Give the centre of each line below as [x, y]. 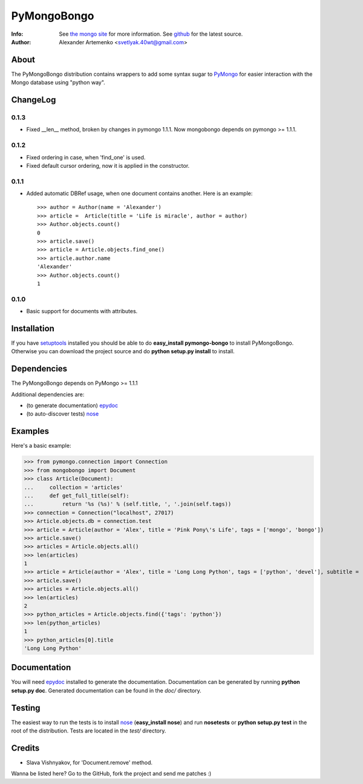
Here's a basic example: [41, 446]
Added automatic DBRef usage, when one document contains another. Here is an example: [139, 193]
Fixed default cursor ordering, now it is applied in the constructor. [108, 165]
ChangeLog [34, 100]
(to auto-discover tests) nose [63, 414]
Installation [33, 328]
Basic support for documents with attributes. [82, 311]
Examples [30, 431]
